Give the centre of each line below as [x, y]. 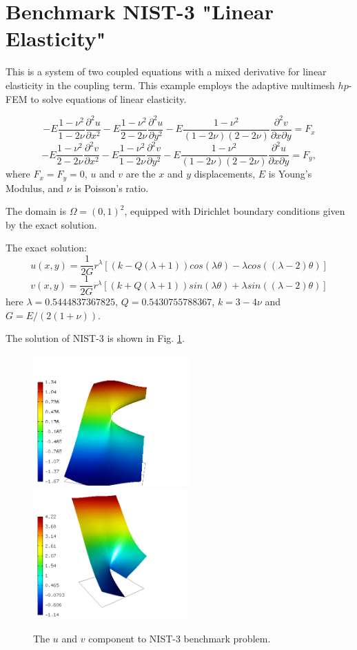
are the [141, 174]
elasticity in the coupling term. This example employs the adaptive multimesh [170, 85]
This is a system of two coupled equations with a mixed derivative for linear [166, 71]
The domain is [36, 211]
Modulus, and [35, 188]
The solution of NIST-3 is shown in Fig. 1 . [95, 338]
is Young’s [290, 174]
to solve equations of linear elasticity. [109, 98]
